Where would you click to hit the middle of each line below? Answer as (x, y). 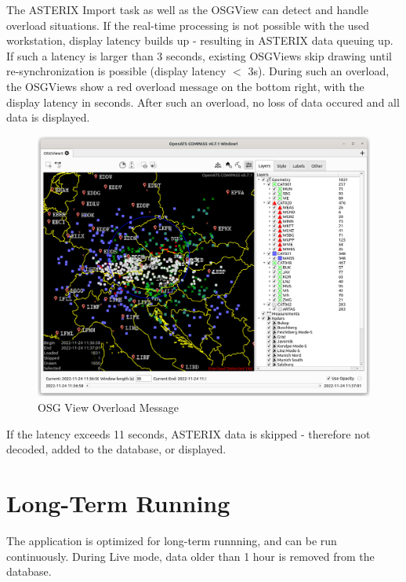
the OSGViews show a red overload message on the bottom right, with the (185, 86)
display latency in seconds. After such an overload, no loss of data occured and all (203, 102)
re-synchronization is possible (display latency (116, 71)
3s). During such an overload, (319, 71)
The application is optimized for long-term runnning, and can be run (172, 540)
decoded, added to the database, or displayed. (116, 449)
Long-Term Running (118, 502)
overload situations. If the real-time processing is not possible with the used (188, 25)
